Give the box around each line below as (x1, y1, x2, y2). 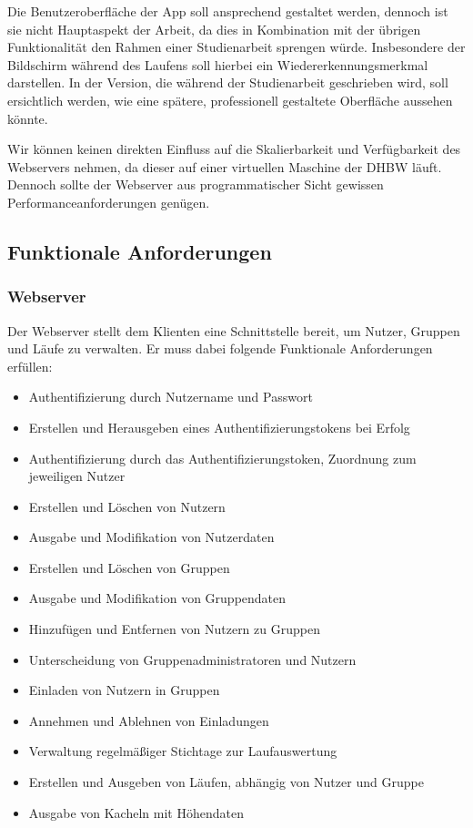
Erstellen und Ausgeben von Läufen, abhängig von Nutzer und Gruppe (28, 772, 424, 792)
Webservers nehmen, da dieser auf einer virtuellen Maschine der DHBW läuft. (7, 157, 442, 176)
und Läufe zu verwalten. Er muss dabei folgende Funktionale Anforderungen (7, 339, 433, 358)
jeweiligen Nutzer (28, 466, 126, 486)
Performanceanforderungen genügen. (7, 192, 210, 211)
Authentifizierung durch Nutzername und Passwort (28, 387, 313, 406)
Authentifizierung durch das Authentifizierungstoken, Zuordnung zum (28, 448, 417, 467)
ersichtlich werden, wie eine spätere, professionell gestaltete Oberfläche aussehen (7, 90, 453, 109)
